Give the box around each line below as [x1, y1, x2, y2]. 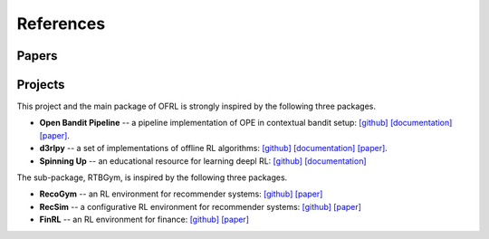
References [16, 14, 106, 33]
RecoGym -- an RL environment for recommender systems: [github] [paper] [39, 188, 323, 199]
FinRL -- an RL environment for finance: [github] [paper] [39, 214, 249, 225]
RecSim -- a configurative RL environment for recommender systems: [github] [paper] [39, 201, 362, 212]
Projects [16, 77, 65, 92]
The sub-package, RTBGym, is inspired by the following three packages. [16, 172, 288, 183]
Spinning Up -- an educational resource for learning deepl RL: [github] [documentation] [39, 155, 367, 167]
